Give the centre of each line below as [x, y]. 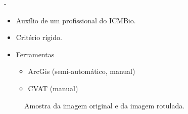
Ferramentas [35, 54]
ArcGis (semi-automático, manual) [82, 71]
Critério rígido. [39, 37]
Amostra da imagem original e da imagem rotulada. [105, 105]
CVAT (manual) [53, 88]
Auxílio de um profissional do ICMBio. [76, 20]
